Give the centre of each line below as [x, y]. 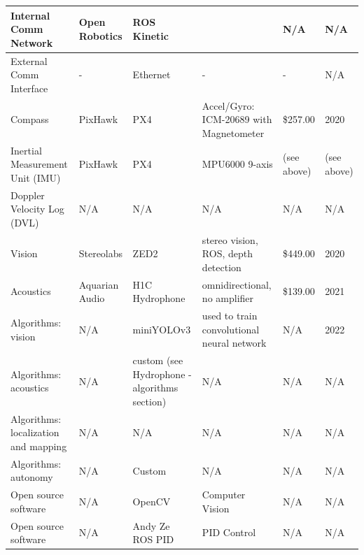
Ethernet [152, 74]
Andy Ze [151, 525]
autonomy [32, 477]
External [29, 60]
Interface [29, 88]
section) [149, 401]
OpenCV [152, 502]
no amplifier [228, 298]
